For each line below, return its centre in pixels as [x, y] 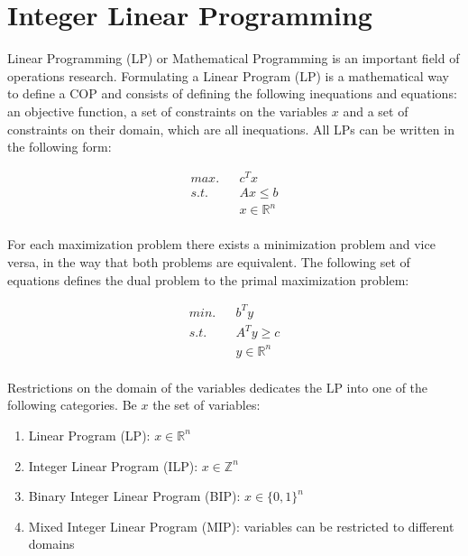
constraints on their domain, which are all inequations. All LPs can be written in [231, 129]
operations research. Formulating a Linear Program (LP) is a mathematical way [228, 75]
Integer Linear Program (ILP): [113, 465]
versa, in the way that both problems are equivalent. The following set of [209, 261]
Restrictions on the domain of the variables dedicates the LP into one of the [218, 387]
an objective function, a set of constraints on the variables [168, 111]
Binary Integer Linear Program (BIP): [134, 496]
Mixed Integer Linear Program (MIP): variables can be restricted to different [241, 526]
